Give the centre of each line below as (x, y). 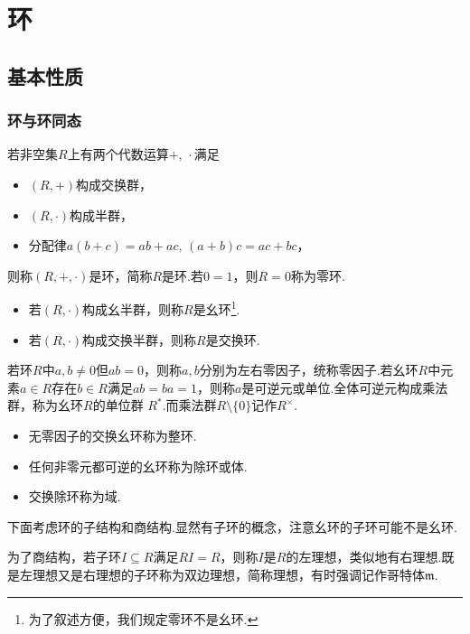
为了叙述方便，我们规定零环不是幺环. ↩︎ (143, 618)
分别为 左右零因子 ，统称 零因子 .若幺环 (309, 370)
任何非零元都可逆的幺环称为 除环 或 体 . (138, 466)
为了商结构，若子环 (64, 557)
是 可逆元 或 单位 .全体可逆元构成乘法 (345, 387)
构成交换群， (114, 184)
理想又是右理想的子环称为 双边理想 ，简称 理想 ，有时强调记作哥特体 (228, 574)
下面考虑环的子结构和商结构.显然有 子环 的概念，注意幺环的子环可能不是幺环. (232, 526)
